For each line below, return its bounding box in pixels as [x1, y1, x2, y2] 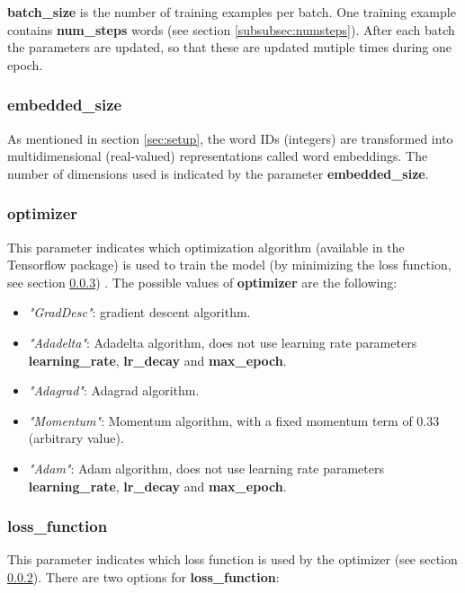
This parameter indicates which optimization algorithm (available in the [7, 237, 405, 256]
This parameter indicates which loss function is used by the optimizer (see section [7, 550, 458, 569]
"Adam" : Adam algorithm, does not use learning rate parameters [28, 458, 384, 477]
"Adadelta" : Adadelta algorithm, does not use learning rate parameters [28, 332, 417, 351]
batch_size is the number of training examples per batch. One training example [7, 3, 456, 21]
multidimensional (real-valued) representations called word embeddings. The [7, 146, 428, 165]
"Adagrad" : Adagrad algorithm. [28, 381, 200, 400]
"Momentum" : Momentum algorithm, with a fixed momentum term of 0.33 [28, 411, 440, 429]
